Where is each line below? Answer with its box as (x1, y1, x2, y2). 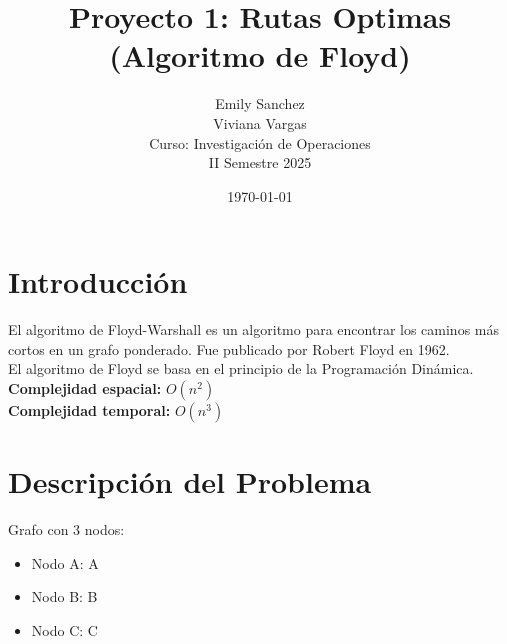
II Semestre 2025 (208, 152, 312, 173)
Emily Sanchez (215, 93, 305, 114)
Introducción (8, 261, 188, 302)
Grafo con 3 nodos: (8, 519, 125, 540)
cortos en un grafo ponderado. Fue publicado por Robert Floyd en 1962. (8, 338, 450, 359)
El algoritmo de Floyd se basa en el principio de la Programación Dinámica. (8, 358, 474, 379)
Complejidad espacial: (8, 378, 162, 398)
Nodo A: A (31, 552, 99, 573)
